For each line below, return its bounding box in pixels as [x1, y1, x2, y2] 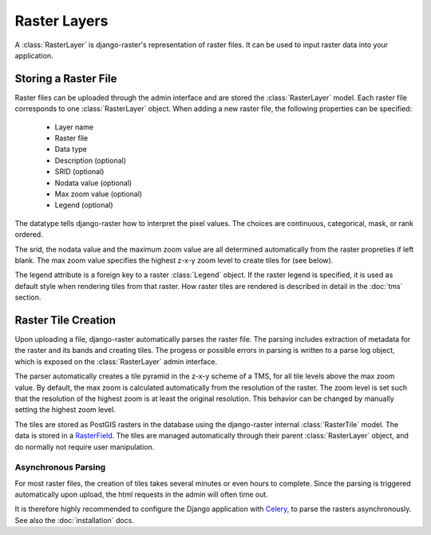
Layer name [54, 122, 94, 132]
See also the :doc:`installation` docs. [14, 515, 135, 525]
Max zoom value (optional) [54, 188, 143, 199]
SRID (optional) [54, 167, 105, 176]
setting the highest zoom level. [14, 405, 116, 414]
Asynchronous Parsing [14, 462, 106, 473]
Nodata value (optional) [54, 178, 132, 188]
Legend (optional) [54, 200, 113, 210]
